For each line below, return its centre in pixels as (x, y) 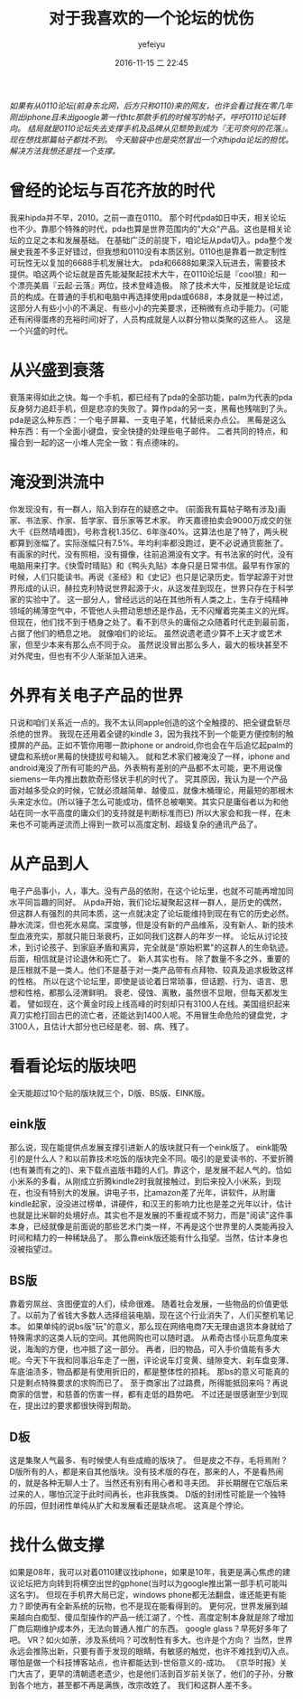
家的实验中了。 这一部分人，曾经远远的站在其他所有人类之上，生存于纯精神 (149, 599)
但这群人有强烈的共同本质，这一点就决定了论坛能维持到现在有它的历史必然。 (151, 913)
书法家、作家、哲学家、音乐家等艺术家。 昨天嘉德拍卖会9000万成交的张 (159, 520)
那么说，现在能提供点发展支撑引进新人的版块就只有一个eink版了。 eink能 (144, 1148)
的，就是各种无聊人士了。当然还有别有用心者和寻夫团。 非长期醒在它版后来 (149, 1483)
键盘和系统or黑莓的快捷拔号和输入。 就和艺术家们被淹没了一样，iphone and (150, 756)
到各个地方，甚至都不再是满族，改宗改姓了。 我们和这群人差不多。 (133, 1685)
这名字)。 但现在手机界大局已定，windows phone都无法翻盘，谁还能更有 (144, 1594)
